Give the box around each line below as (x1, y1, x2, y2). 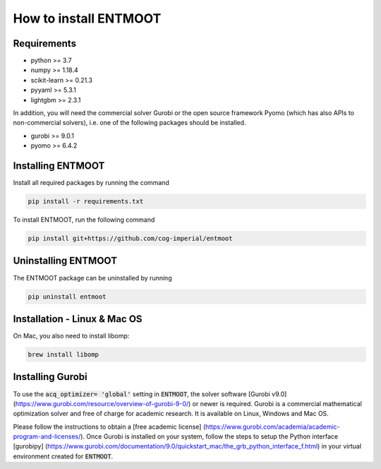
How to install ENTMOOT (13, 11, 162, 26)
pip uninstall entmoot (28, 292, 107, 300)
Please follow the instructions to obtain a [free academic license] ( (13, 422, 206, 431)
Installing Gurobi (13, 371, 87, 383)
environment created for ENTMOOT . (13, 452, 114, 461)
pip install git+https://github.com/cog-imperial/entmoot (28, 234, 233, 243)
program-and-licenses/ (13, 432, 81, 441)
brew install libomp (28, 350, 99, 359)
